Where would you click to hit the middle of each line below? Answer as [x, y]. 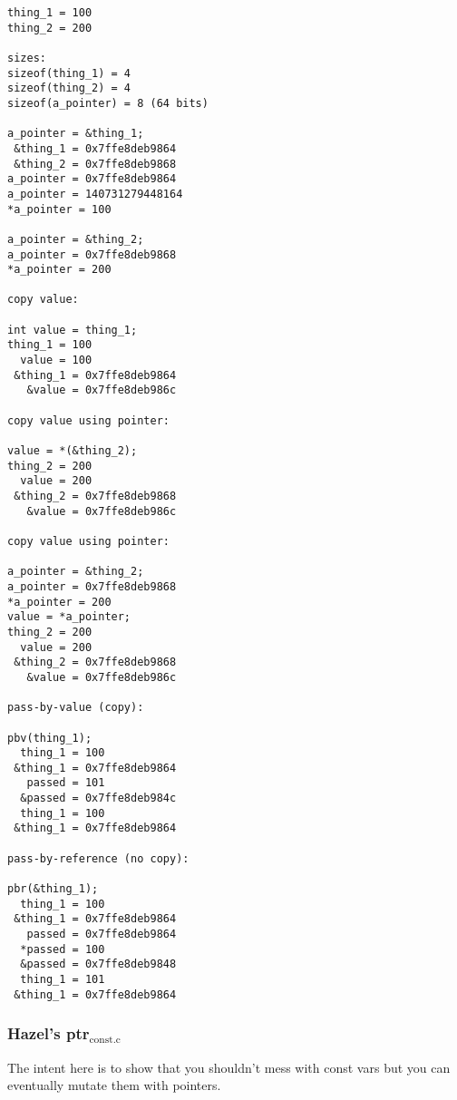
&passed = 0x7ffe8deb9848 [98, 964]
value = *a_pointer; [69, 617]
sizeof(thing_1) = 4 [69, 73]
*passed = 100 [63, 949]
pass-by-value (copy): [76, 708]
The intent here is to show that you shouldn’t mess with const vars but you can [229, 1067]
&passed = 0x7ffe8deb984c [98, 798]
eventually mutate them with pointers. [114, 1085]
